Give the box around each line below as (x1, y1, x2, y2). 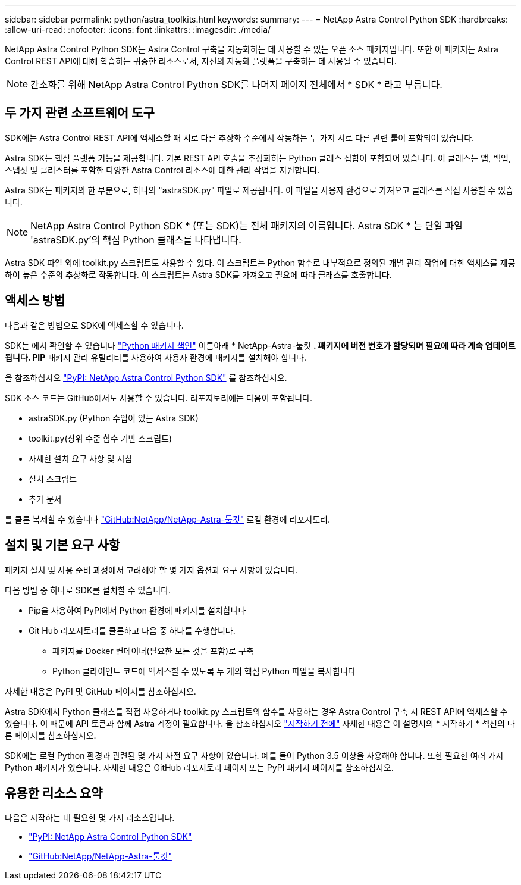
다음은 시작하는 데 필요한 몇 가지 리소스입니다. (5, 812, 175, 823)
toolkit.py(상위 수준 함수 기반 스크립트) (29, 433, 172, 443)
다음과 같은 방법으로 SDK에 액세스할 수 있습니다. (5, 320, 184, 330)
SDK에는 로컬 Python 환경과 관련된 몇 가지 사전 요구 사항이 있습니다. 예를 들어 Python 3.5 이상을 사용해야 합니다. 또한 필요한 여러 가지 (5, 750, 504, 761)
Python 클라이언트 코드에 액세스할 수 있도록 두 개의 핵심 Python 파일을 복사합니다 (52, 665, 356, 676)
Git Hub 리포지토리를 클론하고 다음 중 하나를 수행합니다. (29, 625, 236, 636)
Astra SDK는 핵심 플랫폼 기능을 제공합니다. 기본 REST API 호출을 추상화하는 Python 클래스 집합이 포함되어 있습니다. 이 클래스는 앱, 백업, (5, 152, 511, 163)
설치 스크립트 (29, 473, 77, 484)
